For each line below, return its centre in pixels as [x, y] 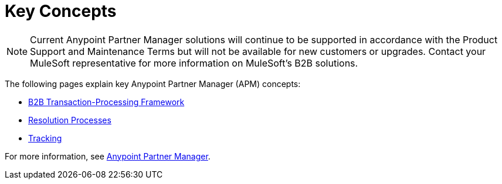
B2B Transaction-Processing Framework [106, 102]
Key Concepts [61, 11]
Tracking [45, 138]
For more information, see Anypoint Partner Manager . [108, 156]
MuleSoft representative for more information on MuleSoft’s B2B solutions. [194, 63]
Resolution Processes [70, 120]
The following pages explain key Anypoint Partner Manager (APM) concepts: [153, 84]
